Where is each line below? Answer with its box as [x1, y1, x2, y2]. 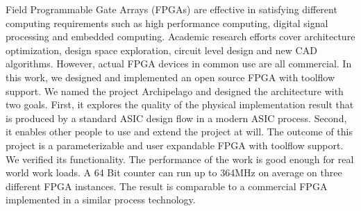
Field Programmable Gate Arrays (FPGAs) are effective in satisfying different [6, 2, 337, 16]
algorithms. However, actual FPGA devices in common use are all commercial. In [6, 56, 352, 71]
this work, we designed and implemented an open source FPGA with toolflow [6, 69, 335, 84]
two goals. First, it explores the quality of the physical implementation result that [6, 97, 354, 112]
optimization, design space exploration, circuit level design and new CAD [6, 42, 317, 57]
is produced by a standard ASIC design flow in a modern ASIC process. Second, [6, 110, 347, 125]
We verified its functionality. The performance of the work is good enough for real [6, 151, 354, 166]
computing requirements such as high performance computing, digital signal [6, 15, 328, 30]
